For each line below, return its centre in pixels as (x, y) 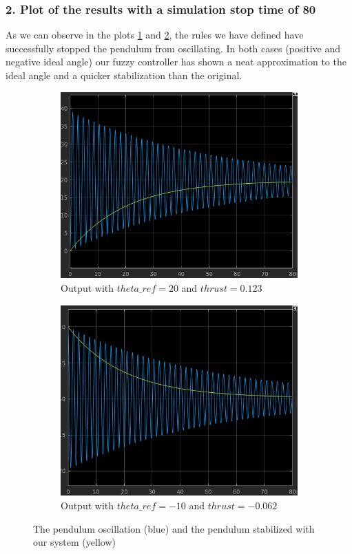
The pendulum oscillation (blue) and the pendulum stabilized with (174, 528)
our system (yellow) (74, 542)
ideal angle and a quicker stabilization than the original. (124, 75)
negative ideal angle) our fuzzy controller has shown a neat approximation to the (176, 62)
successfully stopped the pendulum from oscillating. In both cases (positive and (173, 48)
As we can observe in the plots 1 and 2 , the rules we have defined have (155, 35)
